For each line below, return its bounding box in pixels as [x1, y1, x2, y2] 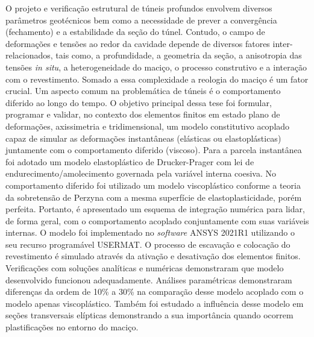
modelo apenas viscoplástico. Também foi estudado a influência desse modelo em [5, 297, 304, 309]
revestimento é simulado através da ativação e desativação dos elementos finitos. [5, 250, 301, 262]
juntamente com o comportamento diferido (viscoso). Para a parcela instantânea [5, 143, 302, 156]
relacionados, [5, 49, 53, 61]
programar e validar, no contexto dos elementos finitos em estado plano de [5, 108, 280, 121]
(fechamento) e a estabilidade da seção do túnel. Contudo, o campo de [5, 25, 265, 38]
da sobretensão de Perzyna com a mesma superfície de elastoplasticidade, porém [5, 191, 302, 203]
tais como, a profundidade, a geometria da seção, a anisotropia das [55, 49, 302, 61]
